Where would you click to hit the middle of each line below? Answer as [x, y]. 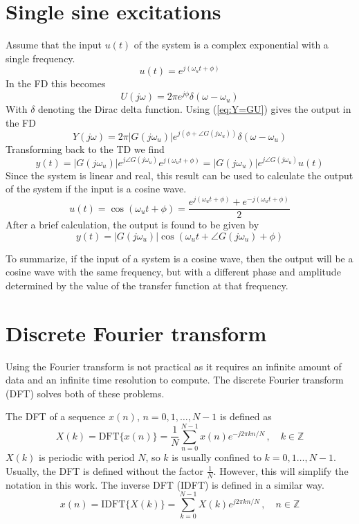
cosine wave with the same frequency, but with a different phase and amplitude [173, 272]
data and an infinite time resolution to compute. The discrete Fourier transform [175, 380]
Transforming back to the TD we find [85, 148]
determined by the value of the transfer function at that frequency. [147, 285]
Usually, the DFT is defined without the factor [105, 470]
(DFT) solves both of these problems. [85, 393]
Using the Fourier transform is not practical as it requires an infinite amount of [174, 366]
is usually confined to [217, 457]
